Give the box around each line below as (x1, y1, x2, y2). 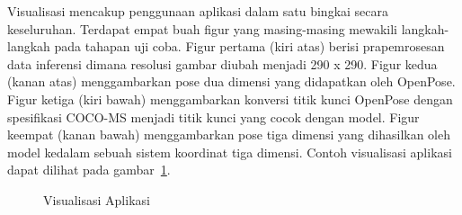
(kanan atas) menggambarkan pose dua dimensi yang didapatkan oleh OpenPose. (7, 72, 456, 91)
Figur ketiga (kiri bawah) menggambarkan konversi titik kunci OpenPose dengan (7, 89, 453, 108)
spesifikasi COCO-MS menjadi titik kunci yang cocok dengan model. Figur (7, 107, 420, 126)
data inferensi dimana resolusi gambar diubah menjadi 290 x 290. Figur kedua (7, 54, 438, 73)
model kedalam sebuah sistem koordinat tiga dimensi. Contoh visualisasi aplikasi (7, 142, 452, 161)
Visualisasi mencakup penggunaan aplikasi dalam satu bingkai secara (7, 2, 389, 20)
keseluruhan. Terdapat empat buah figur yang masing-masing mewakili (7, 19, 397, 38)
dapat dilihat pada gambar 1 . (7, 160, 171, 179)
